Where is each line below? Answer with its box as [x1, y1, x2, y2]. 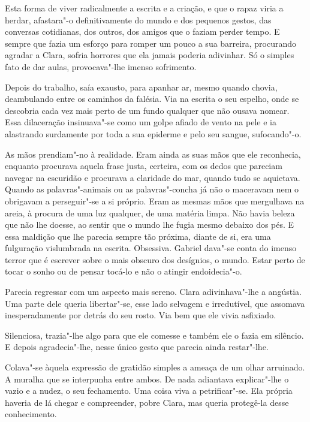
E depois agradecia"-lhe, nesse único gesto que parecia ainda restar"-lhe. [5, 340, 269, 353]
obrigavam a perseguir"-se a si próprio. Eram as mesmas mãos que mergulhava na [5, 194, 305, 207]
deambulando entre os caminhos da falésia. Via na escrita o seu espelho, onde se [5, 92, 299, 105]
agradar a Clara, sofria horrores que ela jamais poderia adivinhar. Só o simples [5, 49, 294, 61]
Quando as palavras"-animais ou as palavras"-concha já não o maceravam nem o [5, 183, 299, 195]
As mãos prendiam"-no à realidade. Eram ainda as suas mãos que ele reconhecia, [5, 147, 301, 160]
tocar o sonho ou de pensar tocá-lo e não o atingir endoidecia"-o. [5, 265, 242, 278]
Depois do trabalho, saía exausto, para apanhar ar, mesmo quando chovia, [5, 80, 278, 93]
